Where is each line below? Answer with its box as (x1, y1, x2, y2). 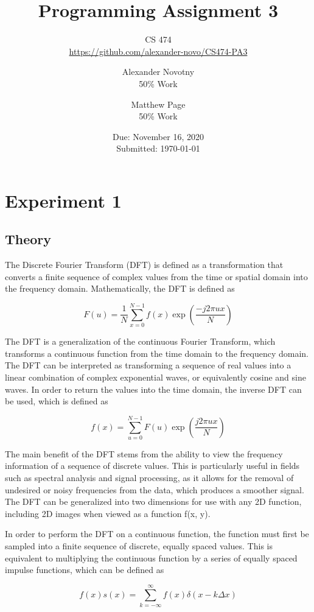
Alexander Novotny (122, 65, 195, 78)
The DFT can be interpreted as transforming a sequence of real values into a (5, 359, 291, 371)
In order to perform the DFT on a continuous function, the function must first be (5, 527, 309, 540)
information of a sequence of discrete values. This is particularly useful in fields (5, 459, 300, 472)
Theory (5, 230, 52, 248)
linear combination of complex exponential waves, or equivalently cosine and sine (5, 370, 306, 383)
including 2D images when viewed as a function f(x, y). (5, 507, 211, 519)
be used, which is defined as (5, 395, 108, 407)
